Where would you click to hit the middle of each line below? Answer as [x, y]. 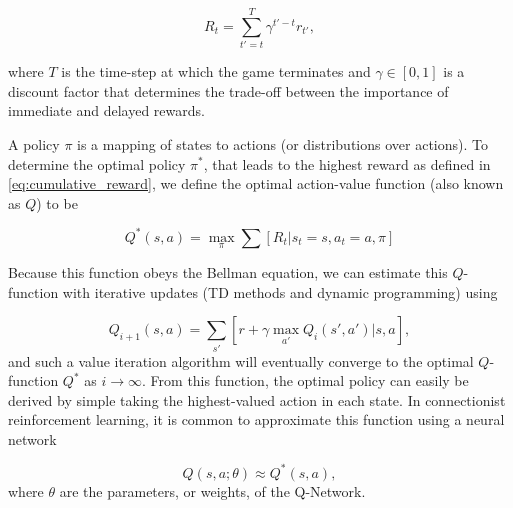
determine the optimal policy [97, 163]
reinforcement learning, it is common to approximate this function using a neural [256, 419]
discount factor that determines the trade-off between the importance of [228, 90]
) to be [57, 202]
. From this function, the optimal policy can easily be [305, 380]
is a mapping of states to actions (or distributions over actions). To [282, 143]
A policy [34, 143]
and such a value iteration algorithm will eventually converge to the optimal [241, 360]
